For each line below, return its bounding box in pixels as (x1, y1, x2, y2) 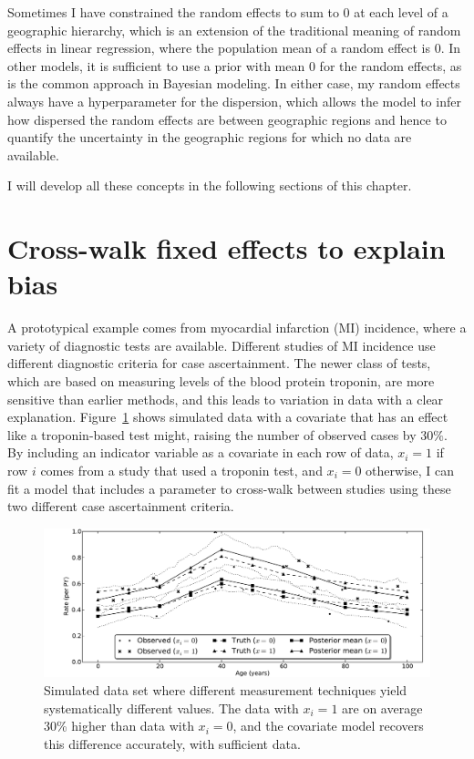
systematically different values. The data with (44, 698, 299, 717)
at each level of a (354, 3, 448, 21)
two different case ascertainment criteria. (7, 497, 234, 516)
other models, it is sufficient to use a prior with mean (7, 56, 305, 75)
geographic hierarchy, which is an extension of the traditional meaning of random (7, 20, 461, 39)
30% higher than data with (44, 716, 194, 735)
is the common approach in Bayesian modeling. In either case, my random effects (7, 74, 460, 93)
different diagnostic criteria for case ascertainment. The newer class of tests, (7, 354, 431, 373)
